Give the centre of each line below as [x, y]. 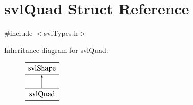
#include [18, 33]
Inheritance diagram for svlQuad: [56, 50]
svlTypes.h [61, 33]
